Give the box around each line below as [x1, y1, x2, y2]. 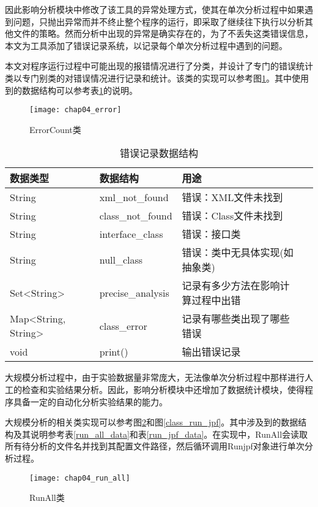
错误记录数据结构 [119, 146, 198, 161]
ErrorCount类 [29, 123, 81, 135]
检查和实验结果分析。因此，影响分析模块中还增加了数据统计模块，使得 [21, 383, 305, 395]
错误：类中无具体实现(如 [182, 245, 294, 260]
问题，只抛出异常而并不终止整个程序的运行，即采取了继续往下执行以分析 [13, 15, 305, 28]
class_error [99, 318, 147, 333]
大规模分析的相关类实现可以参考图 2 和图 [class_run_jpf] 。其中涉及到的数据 [5, 416, 298, 429]
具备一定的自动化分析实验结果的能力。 [13, 395, 168, 408]
